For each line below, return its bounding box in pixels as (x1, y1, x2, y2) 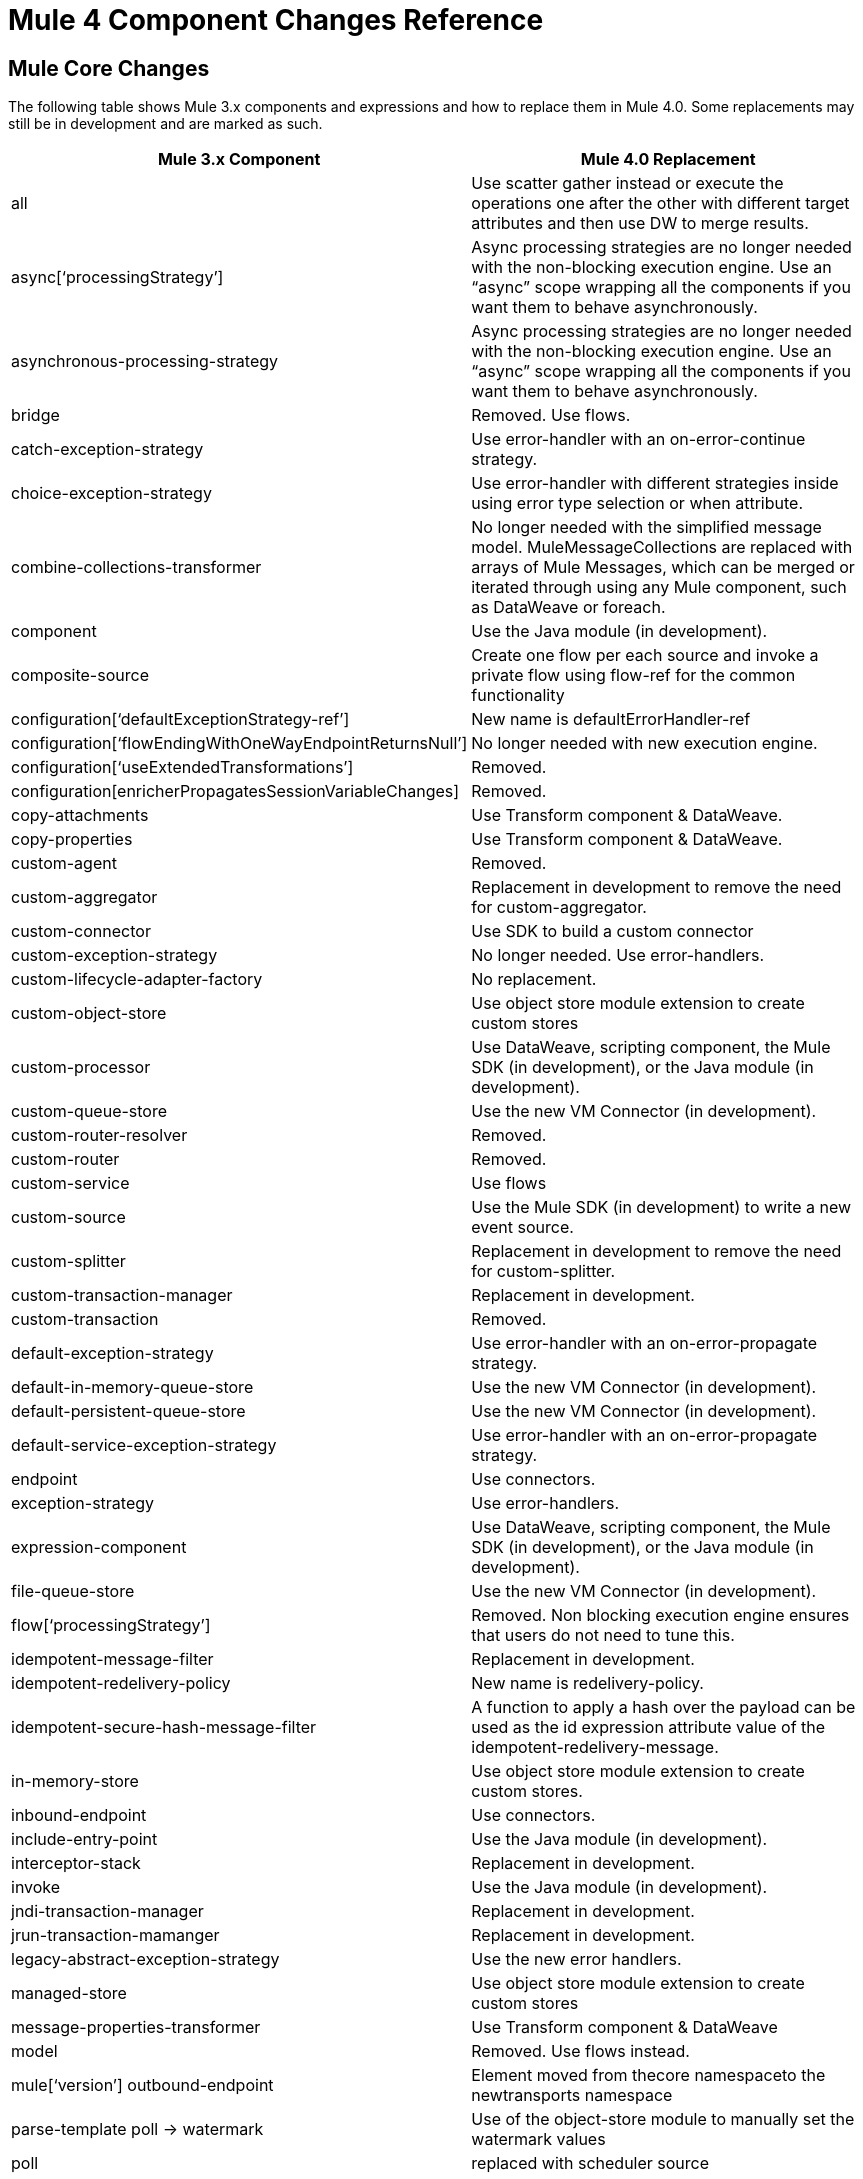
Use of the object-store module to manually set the (471, 2109, 855, 2130)
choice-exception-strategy (11, 483, 212, 504)
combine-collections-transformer (11, 557, 262, 578)
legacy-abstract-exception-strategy (11, 1949, 280, 1970)
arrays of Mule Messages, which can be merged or (471, 557, 855, 578)
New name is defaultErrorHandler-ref (471, 709, 751, 730)
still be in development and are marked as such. (8, 115, 323, 133)
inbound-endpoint (11, 1805, 147, 1826)
